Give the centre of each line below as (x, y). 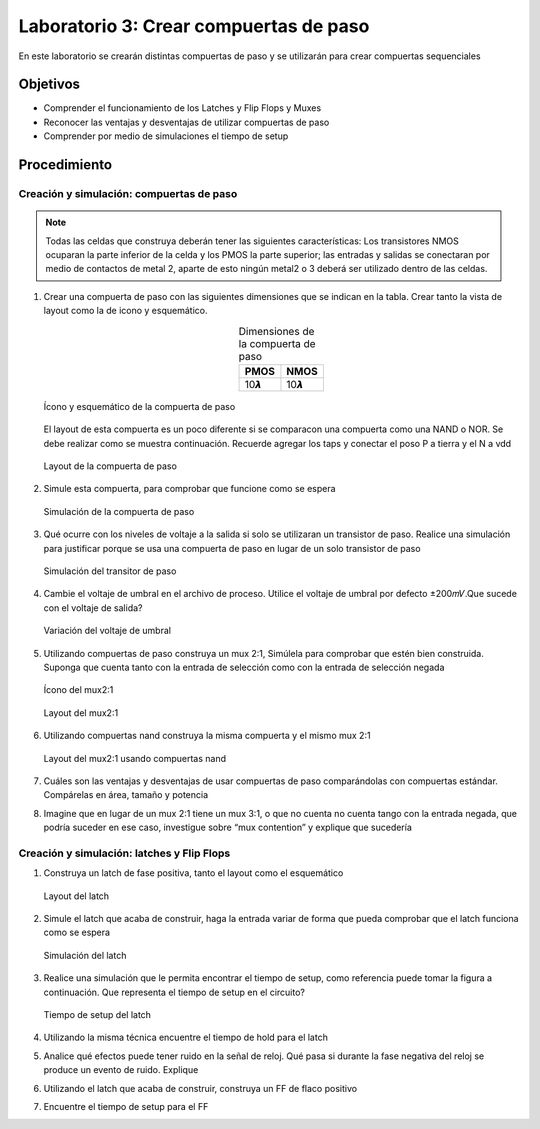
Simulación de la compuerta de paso (119, 511)
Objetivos (49, 84)
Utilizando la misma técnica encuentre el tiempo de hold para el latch (186, 1037)
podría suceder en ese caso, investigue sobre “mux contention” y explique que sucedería (227, 827)
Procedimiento (65, 165)
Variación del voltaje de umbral (107, 631)
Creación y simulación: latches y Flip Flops (124, 853)
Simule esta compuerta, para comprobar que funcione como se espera (189, 489)
